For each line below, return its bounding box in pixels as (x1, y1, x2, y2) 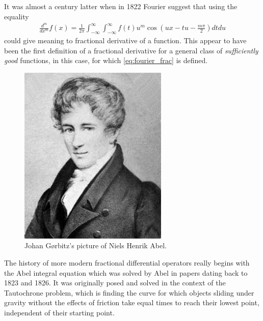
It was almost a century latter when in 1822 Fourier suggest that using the (4, 1, 238, 11)
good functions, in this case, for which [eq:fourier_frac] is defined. (4, 55, 208, 66)
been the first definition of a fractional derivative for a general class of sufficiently (4, 45, 258, 55)
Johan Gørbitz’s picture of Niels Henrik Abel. (24, 240, 167, 251)
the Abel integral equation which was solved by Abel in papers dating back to (4, 267, 248, 278)
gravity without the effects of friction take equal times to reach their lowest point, (4, 297, 259, 308)
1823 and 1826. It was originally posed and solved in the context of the (4, 277, 226, 288)
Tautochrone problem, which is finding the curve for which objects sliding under (4, 287, 254, 298)
